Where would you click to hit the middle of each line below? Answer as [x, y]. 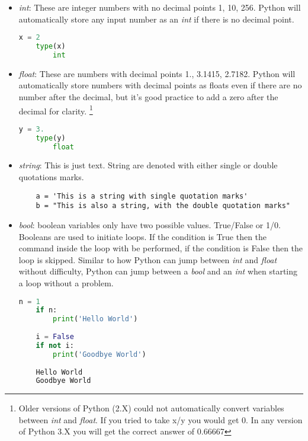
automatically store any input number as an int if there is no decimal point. [156, 19]
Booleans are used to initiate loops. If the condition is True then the [143, 236]
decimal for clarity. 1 [56, 110]
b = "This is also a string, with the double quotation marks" [163, 206]
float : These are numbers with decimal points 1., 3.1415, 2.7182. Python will [157, 73]
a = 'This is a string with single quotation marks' [142, 196]
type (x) [51, 47]
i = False [55, 337]
